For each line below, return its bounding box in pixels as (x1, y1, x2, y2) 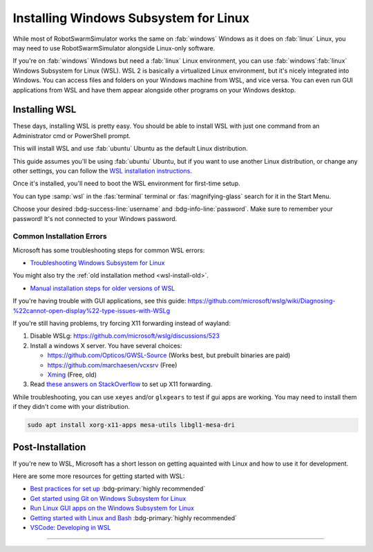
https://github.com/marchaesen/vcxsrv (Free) (47, 361, 178, 369)
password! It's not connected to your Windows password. (12, 214, 178, 222)
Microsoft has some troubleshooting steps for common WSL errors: (12, 246, 205, 254)
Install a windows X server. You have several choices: (30, 341, 182, 350)
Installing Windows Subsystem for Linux (12, 10, 250, 26)
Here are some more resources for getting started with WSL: (12, 472, 185, 480)
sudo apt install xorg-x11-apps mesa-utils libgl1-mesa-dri (27, 421, 236, 429)
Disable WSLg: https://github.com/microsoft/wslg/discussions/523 (30, 332, 220, 340)
